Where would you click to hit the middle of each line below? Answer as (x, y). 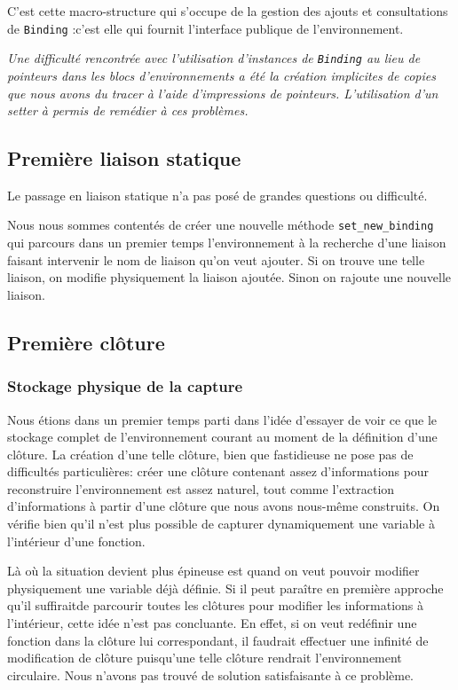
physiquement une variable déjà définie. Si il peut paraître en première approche (225, 588)
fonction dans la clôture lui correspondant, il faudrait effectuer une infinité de (218, 640)
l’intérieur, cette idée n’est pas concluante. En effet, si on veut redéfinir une (212, 623)
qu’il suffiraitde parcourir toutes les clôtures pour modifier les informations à (216, 605)
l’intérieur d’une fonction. (76, 541)
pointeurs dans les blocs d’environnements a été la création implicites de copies (221, 75)
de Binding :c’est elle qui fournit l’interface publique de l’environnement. (205, 28)
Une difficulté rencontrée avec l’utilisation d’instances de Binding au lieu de (214, 58)
